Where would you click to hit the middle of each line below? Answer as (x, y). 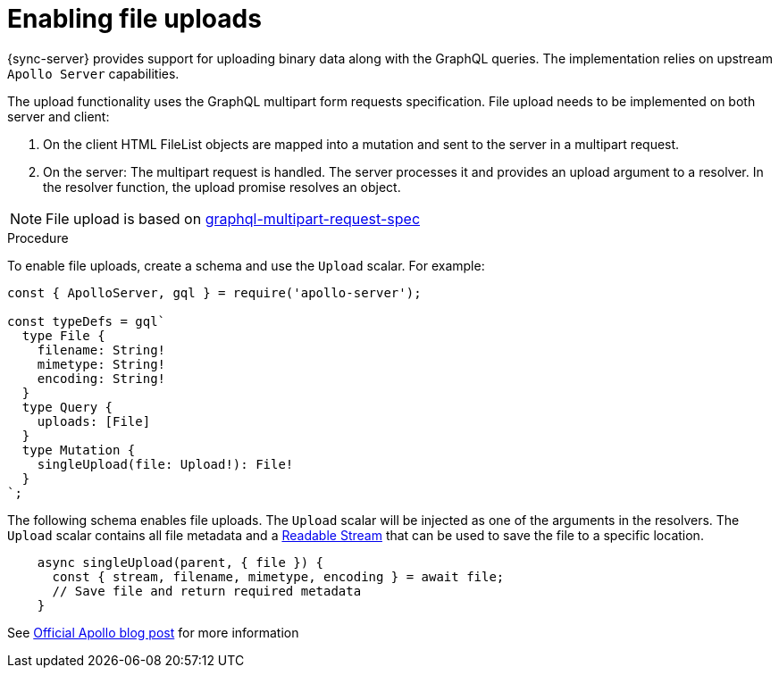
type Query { (67, 407)
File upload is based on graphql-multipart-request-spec (233, 218)
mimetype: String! (101, 364)
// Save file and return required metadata (207, 591)
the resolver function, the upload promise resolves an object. (222, 187)
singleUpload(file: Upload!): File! (165, 464)
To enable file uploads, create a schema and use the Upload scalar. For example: (246, 265)
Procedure (38, 237)
